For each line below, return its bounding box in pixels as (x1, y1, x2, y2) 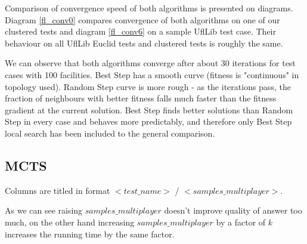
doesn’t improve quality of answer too (164, 204, 302, 217)
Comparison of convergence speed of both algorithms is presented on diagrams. (5, 2, 293, 14)
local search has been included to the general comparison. (5, 126, 215, 139)
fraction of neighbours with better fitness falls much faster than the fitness (5, 92, 277, 104)
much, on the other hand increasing (5, 215, 135, 228)
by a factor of (216, 215, 266, 228)
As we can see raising (5, 204, 83, 217)
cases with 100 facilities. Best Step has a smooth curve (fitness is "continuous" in (5, 68, 299, 81)
